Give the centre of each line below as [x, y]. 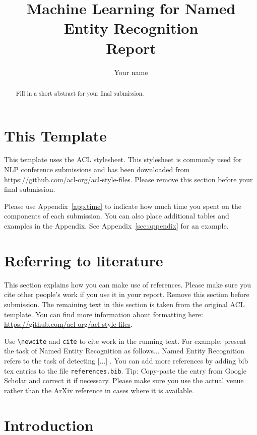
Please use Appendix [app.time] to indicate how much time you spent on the [123, 206]
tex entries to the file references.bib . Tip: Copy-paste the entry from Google [125, 370]
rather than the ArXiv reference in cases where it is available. [99, 390]
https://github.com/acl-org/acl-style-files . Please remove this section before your [128, 179]
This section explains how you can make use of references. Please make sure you [127, 284]
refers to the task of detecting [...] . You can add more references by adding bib [126, 360]
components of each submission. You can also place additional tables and [117, 216]
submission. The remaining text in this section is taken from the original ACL [124, 304]
